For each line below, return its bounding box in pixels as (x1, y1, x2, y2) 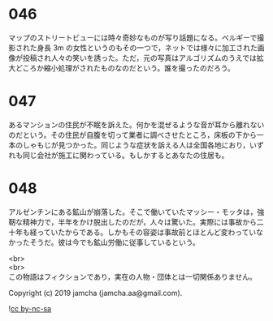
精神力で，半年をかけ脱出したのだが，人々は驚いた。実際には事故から (22, 216, 258, 227)
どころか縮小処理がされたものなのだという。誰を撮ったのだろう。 (15, 62, 236, 73)
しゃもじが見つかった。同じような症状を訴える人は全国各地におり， (22, 139, 250, 150)
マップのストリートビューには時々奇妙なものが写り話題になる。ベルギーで (8, 32, 258, 42)
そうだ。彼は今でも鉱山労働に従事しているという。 (29, 237, 201, 247)
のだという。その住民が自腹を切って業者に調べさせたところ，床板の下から (8, 130, 258, 139)
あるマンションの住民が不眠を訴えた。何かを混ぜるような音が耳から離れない (8, 119, 265, 130)
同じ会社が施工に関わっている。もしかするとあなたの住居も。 (22, 150, 229, 160)
